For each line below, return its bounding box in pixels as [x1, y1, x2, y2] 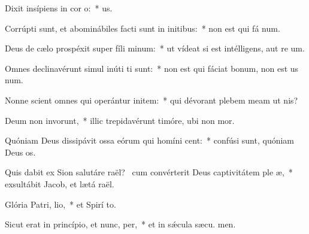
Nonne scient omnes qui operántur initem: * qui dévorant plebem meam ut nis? [5, 93, 298, 106]
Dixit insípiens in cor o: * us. [5, 2, 113, 14]
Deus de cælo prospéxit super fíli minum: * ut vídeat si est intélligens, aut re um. [5, 42, 305, 54]
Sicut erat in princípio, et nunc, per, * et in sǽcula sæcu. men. [5, 218, 236, 230]
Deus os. [5, 145, 36, 158]
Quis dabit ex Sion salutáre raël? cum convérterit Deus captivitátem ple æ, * [5, 166, 293, 178]
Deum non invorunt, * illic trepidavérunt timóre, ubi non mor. [5, 114, 235, 126]
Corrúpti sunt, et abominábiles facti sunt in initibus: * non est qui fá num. [5, 22, 280, 34]
